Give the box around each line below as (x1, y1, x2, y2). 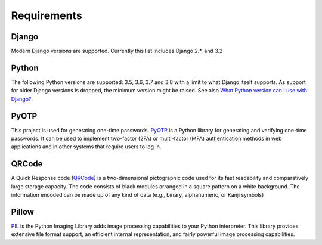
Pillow (11, 206, 35, 217)
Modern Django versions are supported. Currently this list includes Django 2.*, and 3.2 (11, 48, 223, 55)
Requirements (11, 9, 83, 22)
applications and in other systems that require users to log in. (11, 143, 162, 150)
